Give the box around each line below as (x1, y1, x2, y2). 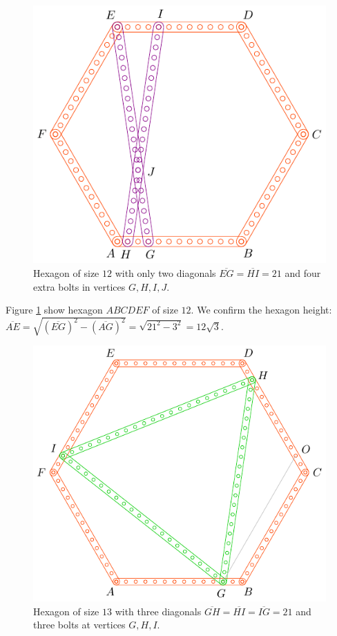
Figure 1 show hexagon (6, 302, 103, 317)
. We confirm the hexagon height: (191, 302, 332, 317)
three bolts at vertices (33, 617, 126, 632)
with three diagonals (115, 604, 202, 618)
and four (285, 265, 321, 280)
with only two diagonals (115, 265, 216, 280)
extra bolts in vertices (33, 279, 126, 293)
